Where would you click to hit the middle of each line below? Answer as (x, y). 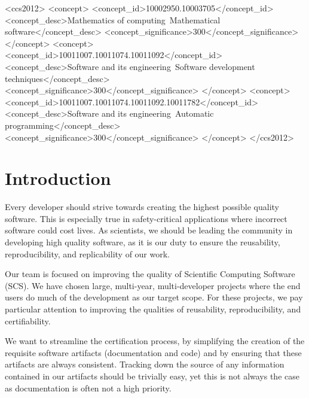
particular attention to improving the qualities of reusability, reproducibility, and (153, 309)
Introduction (58, 178)
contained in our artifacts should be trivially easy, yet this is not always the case (152, 376)
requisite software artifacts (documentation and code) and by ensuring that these (153, 352)
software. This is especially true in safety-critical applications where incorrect (146, 218)
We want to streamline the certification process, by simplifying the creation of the (155, 341)
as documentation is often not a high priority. (88, 388)
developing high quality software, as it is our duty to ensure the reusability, (143, 242)
